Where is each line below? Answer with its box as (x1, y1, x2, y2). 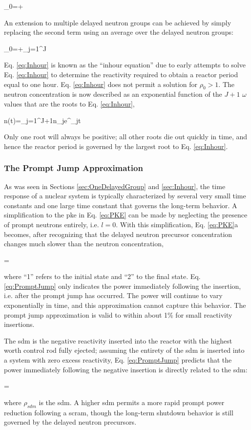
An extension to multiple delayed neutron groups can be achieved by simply (4, 17, 231, 27)
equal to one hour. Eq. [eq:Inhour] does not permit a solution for (4, 79, 198, 89)
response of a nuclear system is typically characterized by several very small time (4, 191, 246, 201)
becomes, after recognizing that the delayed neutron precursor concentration (4, 229, 232, 239)
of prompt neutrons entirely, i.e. (4, 219, 99, 229)
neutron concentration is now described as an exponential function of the (4, 89, 222, 99)
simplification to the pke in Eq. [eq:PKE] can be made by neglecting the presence (4, 210, 248, 220)
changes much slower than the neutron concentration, (4, 238, 164, 249)
